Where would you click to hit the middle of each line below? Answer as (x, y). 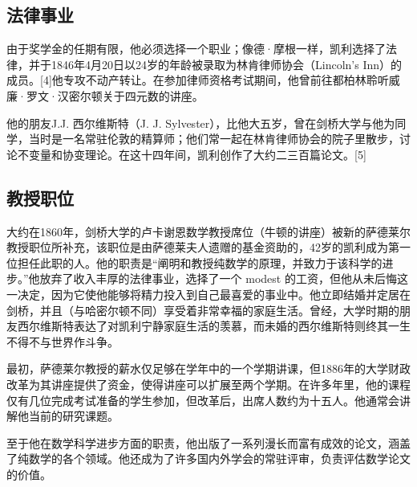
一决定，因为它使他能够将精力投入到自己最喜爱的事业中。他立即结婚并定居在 (208, 294)
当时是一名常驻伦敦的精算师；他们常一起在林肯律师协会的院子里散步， (214, 139)
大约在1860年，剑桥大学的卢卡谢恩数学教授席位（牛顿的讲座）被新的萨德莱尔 (208, 231)
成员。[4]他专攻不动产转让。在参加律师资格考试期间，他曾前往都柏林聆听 (198, 80)
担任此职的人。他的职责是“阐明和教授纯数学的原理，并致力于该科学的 (200, 262)
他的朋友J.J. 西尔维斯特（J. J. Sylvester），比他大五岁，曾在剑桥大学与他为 (201, 123)
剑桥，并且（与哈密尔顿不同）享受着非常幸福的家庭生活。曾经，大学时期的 (203, 310)
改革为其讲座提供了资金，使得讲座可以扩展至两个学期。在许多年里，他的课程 (208, 384)
